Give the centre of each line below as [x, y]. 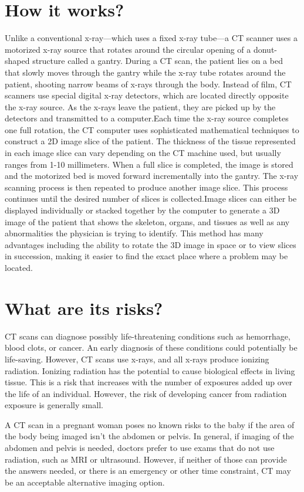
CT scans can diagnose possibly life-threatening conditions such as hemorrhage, [148, 336]
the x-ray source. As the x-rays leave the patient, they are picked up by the [140, 106]
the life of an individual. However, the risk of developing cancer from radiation [146, 393]
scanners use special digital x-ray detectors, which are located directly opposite [147, 95]
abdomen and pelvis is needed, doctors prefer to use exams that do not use [140, 448]
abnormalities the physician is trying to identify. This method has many [134, 233]
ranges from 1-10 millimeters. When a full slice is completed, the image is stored [149, 164]
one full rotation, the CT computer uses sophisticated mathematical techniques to [152, 129]
